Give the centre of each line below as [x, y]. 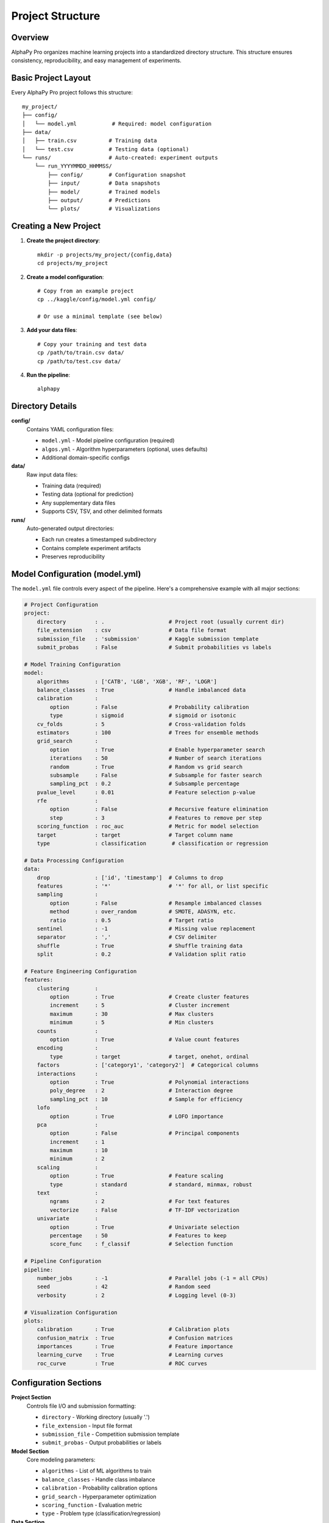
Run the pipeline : [48, 375]
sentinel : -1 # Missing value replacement [146, 928]
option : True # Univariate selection [145, 1227]
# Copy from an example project [86, 291]
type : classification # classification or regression [153, 843]
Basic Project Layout [51, 78]
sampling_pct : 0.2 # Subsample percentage [145, 784]
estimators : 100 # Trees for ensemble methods [148, 732]
